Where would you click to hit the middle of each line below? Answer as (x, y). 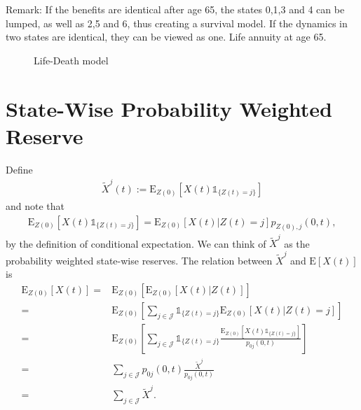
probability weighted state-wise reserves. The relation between (139, 260)
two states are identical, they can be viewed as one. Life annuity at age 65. (166, 37)
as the (297, 243)
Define (19, 169)
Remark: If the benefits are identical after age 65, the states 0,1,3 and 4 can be (175, 9)
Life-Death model (71, 60)
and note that (35, 206)
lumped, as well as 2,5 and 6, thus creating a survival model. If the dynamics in (177, 23)
